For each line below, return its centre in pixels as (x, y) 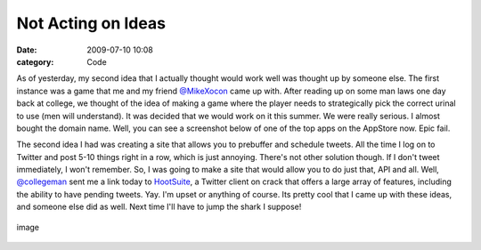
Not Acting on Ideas (91, 23)
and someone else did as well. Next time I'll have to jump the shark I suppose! (159, 207)
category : (35, 61)
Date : (27, 50)
